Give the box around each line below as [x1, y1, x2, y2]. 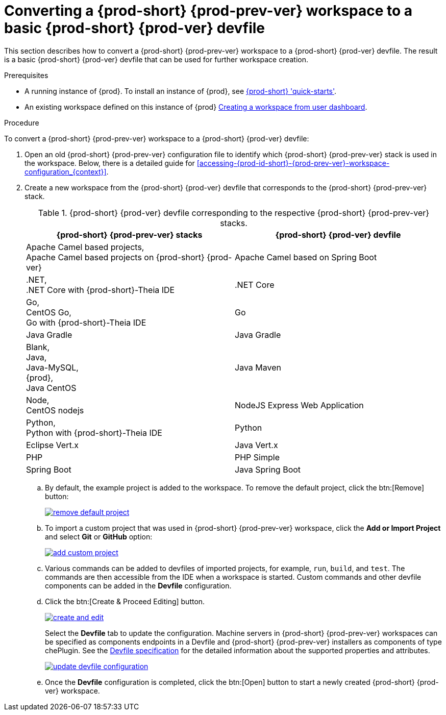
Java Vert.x [235, 439, 278, 450]
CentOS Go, [26, 307, 71, 317]
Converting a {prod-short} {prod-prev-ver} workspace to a [4, 2, 413, 19]
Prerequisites [4, 70, 48, 80]
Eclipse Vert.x [26, 439, 79, 450]
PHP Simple [235, 452, 280, 462]
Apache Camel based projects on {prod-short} [26, 252, 205, 262]
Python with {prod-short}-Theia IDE [26, 427, 162, 438]
